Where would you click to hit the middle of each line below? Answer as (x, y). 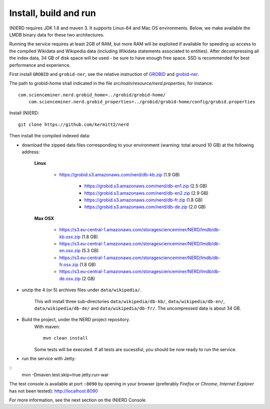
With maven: (47, 327)
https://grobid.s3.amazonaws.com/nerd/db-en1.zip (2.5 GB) (146, 186)
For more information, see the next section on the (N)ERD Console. (78, 400)
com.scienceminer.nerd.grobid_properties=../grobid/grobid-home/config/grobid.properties (142, 102)
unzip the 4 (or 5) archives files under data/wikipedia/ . (82, 290)
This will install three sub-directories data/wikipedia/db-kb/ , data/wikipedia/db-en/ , (129, 301)
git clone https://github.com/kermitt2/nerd (74, 124)
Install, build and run (52, 13)
